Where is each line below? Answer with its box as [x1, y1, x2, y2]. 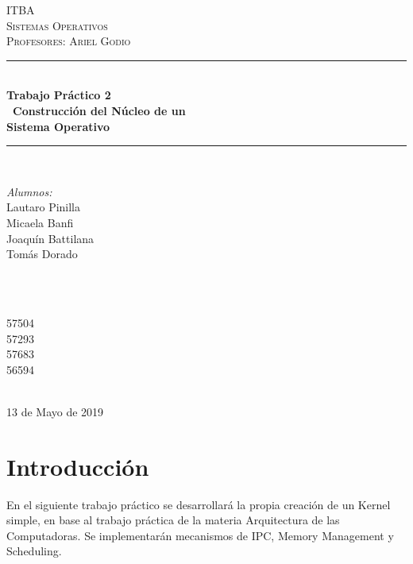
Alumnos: [6, 183, 52, 199]
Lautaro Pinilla [6, 199, 81, 215]
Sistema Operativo [6, 118, 110, 134]
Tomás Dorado [6, 245, 78, 262]
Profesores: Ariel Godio [6, 33, 131, 49]
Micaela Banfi [6, 214, 74, 230]
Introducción [6, 450, 149, 482]
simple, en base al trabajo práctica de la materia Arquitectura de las [6, 512, 340, 528]
